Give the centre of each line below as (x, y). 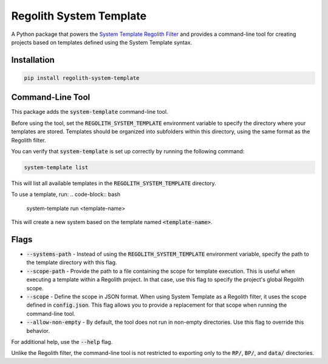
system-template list (56, 167)
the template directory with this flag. (72, 262)
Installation (33, 60)
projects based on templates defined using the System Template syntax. (102, 42)
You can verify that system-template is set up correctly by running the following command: (128, 151)
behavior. (38, 331)
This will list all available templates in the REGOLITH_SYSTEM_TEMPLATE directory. (114, 183)
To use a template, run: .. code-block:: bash (66, 194)
